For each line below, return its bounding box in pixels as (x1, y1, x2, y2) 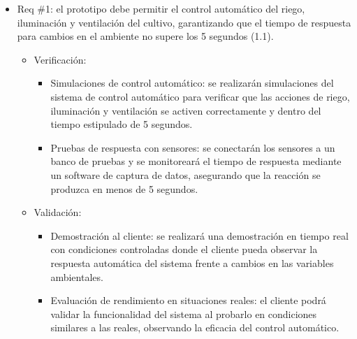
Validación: (34, 205, 82, 219)
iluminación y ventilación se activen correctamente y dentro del (50, 103, 321, 117)
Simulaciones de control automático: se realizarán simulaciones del (50, 75, 334, 90)
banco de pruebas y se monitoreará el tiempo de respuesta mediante (50, 154, 342, 168)
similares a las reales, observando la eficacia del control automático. (50, 320, 340, 335)
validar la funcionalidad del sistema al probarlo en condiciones (50, 306, 317, 321)
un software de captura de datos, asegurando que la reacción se (50, 167, 321, 182)
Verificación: (34, 52, 87, 66)
